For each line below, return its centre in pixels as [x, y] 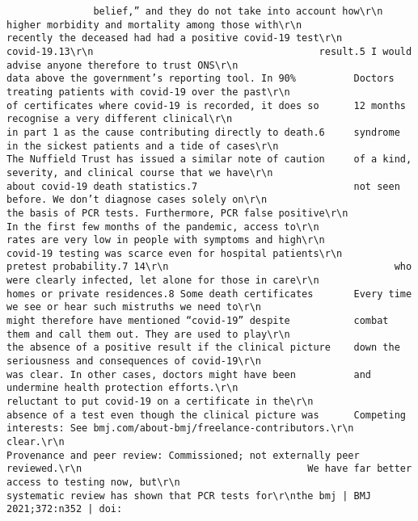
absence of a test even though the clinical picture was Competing [206, 415]
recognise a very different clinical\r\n [120, 119]
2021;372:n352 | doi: [65, 509]
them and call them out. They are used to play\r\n [148, 334]
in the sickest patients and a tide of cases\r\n [143, 146]
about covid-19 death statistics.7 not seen [203, 186]
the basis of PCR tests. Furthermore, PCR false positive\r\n [177, 213]
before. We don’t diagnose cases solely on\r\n [137, 200]
